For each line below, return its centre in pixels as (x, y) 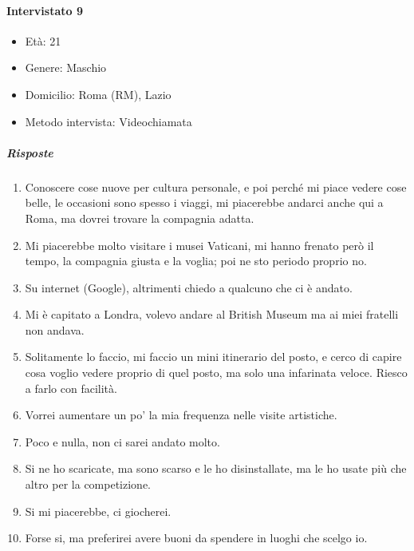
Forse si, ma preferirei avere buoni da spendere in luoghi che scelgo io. (196, 538)
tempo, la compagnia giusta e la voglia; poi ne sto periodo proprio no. (196, 261)
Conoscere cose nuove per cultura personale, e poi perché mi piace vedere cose (216, 186)
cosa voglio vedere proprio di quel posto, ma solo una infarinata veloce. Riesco (216, 373)
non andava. (55, 329)
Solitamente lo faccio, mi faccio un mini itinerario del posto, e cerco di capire (213, 357)
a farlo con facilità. (71, 388)
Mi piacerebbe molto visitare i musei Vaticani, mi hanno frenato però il (199, 245)
